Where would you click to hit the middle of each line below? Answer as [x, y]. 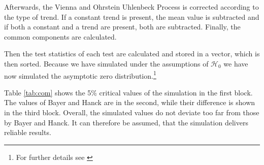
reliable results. [28, 132]
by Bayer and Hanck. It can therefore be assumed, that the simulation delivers [126, 122]
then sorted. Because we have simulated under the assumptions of [106, 63]
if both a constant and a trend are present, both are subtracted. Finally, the [122, 27]
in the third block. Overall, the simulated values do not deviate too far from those [132, 112]
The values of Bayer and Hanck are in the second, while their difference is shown [130, 102]
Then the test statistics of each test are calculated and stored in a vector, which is [132, 54]
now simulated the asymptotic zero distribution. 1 [80, 75]
